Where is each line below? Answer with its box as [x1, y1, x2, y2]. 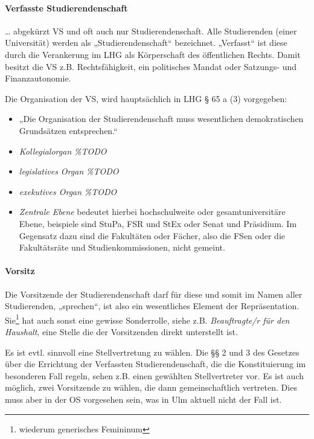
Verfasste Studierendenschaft [5, 1, 128, 14]
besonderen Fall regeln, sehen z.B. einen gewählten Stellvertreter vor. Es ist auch [5, 369, 304, 382]
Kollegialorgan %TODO [19, 144, 107, 157]
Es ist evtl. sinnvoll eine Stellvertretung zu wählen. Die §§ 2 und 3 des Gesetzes [5, 345, 300, 358]
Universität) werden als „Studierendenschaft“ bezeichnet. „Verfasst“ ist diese [5, 36, 287, 49]
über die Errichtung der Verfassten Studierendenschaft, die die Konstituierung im [5, 357, 306, 370]
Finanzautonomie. [5, 72, 71, 85]
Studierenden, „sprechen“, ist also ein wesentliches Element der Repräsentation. [5, 300, 300, 312]
